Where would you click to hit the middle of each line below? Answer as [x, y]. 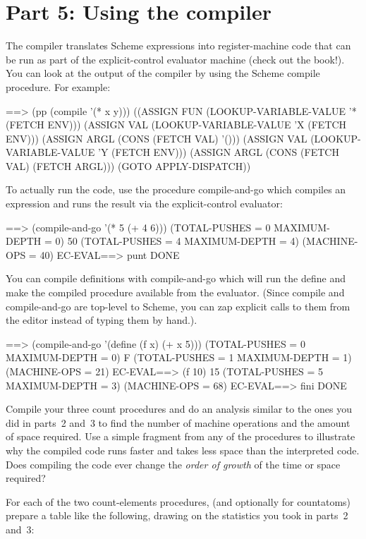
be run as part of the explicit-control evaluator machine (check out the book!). [175, 59]
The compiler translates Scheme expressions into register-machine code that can [178, 46]
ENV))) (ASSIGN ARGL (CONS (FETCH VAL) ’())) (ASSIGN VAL [157, 138]
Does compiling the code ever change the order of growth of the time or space [173, 464]
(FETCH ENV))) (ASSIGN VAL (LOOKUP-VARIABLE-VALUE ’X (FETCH [176, 125]
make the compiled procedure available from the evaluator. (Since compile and [175, 292]
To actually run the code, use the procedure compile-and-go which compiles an [176, 189]
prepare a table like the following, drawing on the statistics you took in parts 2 [177, 515]
